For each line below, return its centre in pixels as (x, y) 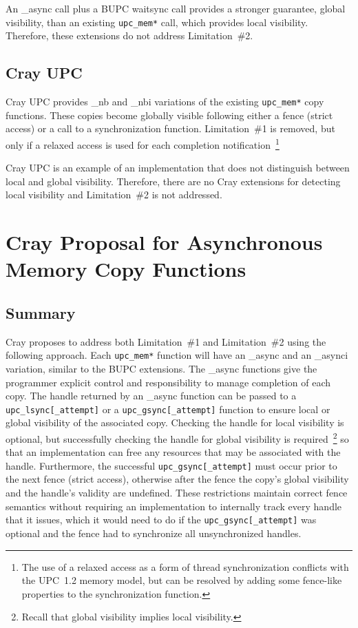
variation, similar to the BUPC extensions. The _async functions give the (161, 368)
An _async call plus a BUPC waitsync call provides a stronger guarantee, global (176, 8)
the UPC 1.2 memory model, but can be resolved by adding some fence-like (182, 580)
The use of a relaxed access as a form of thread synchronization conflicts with (185, 566)
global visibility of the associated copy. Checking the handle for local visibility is (175, 422)
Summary (41, 312)
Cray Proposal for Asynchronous (164, 242)
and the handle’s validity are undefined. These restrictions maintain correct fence (177, 493)
